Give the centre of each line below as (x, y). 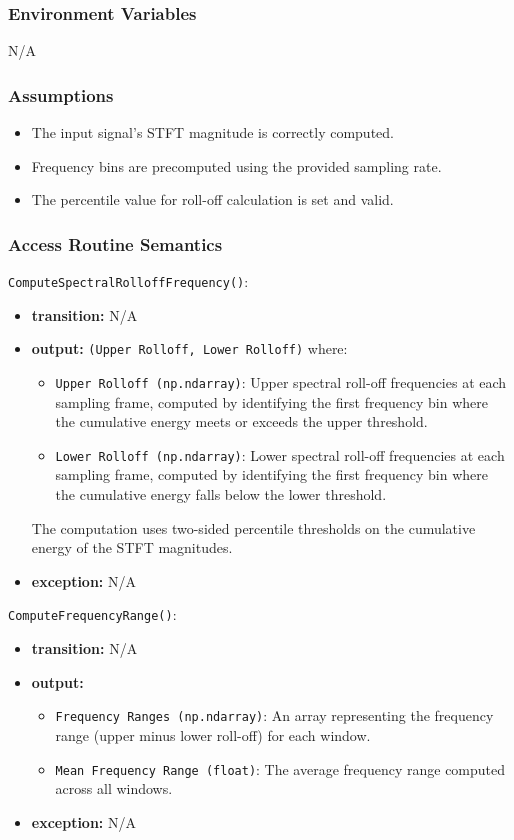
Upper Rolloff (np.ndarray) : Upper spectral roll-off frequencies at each (281, 381)
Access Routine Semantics (115, 243)
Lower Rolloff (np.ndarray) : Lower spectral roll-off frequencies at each (280, 454)
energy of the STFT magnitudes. (132, 547)
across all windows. (114, 788)
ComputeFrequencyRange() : (92, 614)
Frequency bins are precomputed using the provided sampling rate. (236, 165)
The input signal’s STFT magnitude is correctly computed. (212, 132)
